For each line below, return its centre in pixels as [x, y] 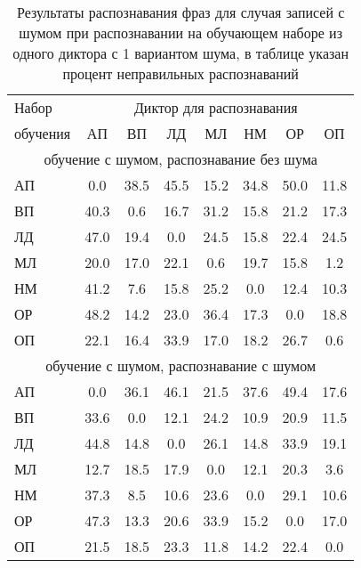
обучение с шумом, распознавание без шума [180, 159]
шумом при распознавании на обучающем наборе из [180, 32]
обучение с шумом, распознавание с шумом [181, 365]
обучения [43, 133]
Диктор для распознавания [216, 107]
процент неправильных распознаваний [180, 73]
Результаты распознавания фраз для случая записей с [180, 12]
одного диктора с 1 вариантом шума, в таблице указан [180, 53]
